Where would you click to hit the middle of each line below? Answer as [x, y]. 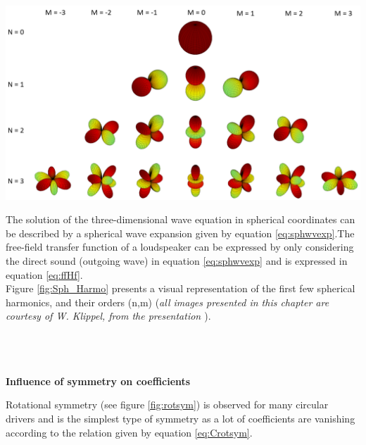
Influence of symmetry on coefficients [98, 381]
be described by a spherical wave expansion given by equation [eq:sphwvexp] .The [180, 233]
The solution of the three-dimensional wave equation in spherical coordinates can [181, 219]
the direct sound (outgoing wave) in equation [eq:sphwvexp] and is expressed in [177, 261]
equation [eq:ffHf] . [44, 274]
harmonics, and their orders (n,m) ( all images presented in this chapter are [168, 302]
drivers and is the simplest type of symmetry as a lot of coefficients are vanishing [181, 418]
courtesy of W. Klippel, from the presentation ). [108, 316]
